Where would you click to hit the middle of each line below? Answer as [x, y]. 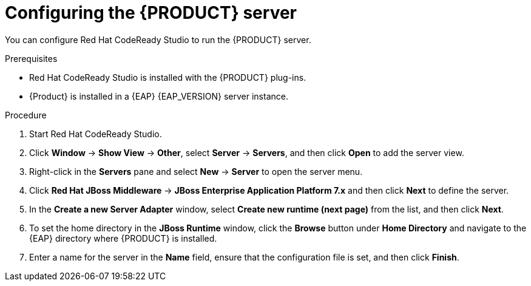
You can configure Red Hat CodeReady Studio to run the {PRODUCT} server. [158, 39]
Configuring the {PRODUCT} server [151, 13]
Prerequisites [31, 58]
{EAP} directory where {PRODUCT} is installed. [123, 238]
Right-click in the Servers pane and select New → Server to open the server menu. [196, 171]
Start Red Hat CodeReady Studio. [96, 134]
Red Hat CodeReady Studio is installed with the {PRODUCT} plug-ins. [168, 77]
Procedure [26, 115]
